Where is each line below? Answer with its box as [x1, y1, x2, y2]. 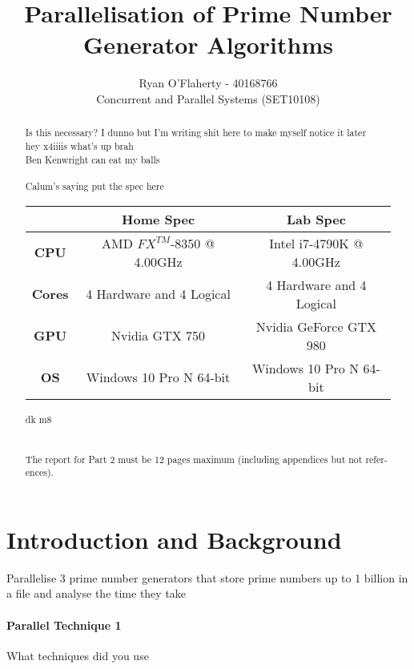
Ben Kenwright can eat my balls [25, 152, 160, 166]
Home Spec [122, 209, 195, 228]
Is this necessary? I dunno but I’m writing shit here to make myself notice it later [25, 126, 367, 139]
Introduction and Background [6, 522, 342, 555]
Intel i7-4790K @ [269, 233, 364, 252]
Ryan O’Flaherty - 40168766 [139, 75, 278, 91]
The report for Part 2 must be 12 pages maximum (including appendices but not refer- [25, 452, 388, 465]
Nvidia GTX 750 [111, 326, 206, 345]
